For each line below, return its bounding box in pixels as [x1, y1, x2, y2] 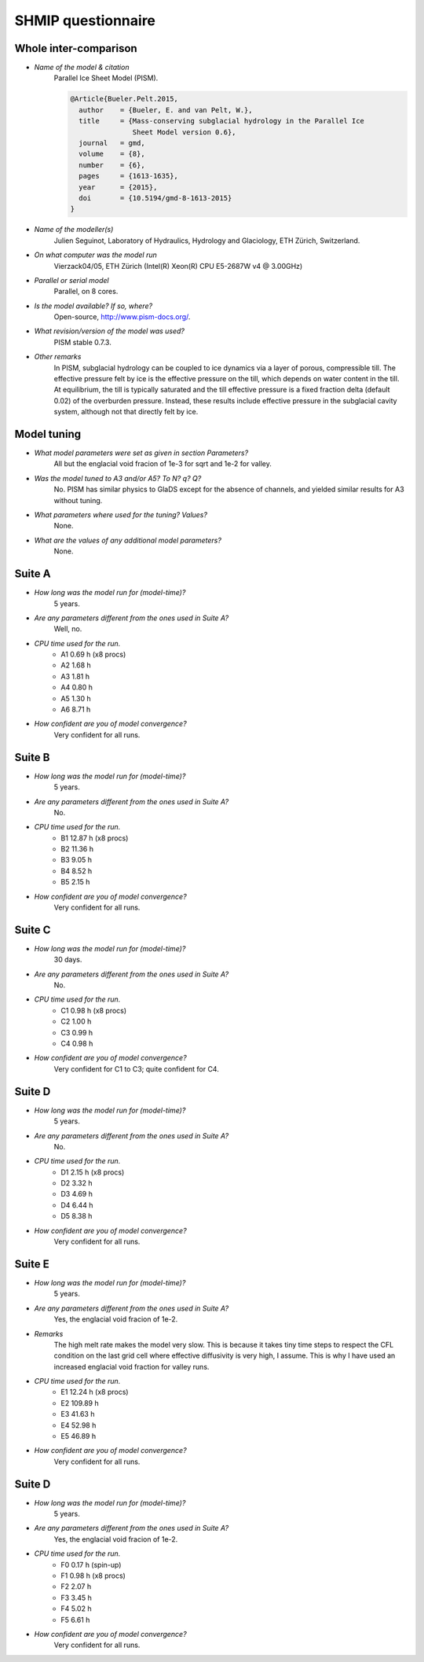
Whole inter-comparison [14, 42, 137, 55]
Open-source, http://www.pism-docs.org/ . [53, 312, 191, 322]
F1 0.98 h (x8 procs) [60, 1571, 126, 1580]
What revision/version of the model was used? [34, 326, 185, 336]
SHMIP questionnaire [14, 12, 156, 29]
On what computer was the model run [34, 250, 157, 259]
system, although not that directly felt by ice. [53, 407, 199, 417]
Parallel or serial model [34, 275, 109, 285]
